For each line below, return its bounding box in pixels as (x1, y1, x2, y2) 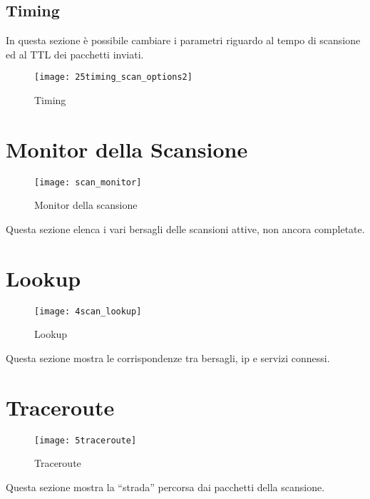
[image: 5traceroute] (34, 435, 137, 446)
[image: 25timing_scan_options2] (34, 72, 192, 83)
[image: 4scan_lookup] (34, 306, 142, 317)
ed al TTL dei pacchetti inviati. (6, 46, 144, 61)
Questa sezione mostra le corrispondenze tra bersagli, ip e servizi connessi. (6, 350, 330, 365)
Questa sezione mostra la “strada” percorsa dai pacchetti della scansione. (6, 479, 325, 494)
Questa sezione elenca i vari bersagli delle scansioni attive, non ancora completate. (6, 222, 365, 237)
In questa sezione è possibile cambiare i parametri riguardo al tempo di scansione (6, 33, 361, 48)
